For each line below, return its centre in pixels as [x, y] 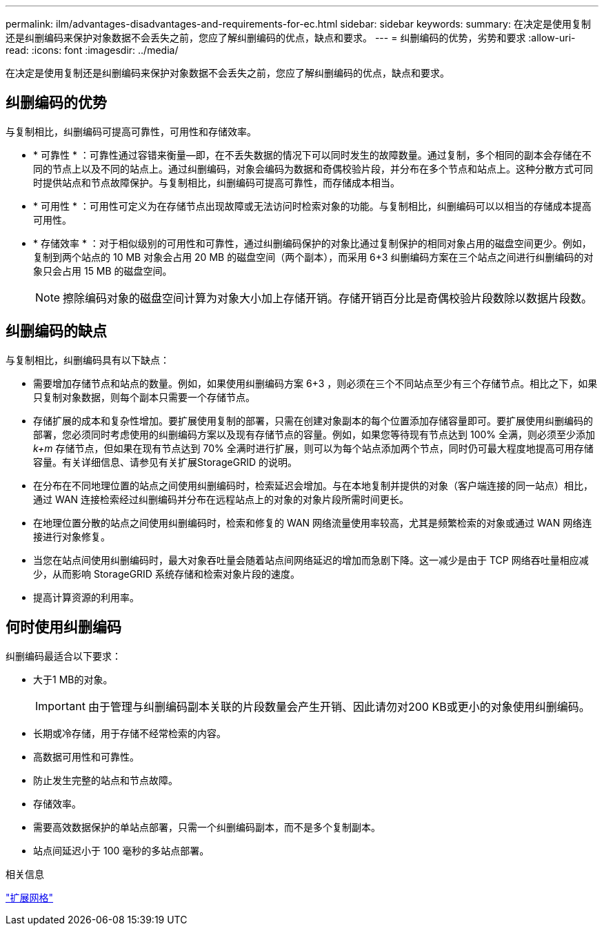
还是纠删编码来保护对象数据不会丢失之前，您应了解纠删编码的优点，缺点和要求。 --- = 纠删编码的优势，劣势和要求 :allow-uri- [291, 38]
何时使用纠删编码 [63, 627]
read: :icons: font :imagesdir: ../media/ [92, 50]
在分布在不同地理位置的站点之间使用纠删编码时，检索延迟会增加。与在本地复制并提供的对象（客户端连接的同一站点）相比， [313, 485]
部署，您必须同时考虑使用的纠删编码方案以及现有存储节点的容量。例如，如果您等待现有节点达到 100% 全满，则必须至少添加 [314, 434]
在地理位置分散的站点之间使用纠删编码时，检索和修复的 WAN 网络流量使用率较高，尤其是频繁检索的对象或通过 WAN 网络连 [313, 522]
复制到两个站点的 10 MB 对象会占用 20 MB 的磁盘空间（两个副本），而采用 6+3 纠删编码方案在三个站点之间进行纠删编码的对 [313, 257]
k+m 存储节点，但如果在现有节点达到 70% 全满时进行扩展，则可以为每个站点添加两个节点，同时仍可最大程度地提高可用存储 [313, 448]
